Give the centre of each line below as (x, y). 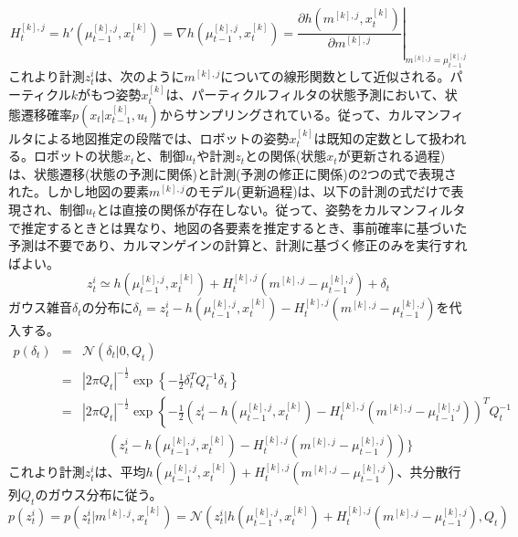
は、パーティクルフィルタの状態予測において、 (305, 95)
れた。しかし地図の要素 (79, 191)
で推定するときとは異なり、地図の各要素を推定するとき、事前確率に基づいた (238, 227)
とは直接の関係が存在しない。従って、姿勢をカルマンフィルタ (281, 209)
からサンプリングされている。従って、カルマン (299, 114)
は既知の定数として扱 (378, 137)
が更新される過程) (391, 156)
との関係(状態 (285, 156)
